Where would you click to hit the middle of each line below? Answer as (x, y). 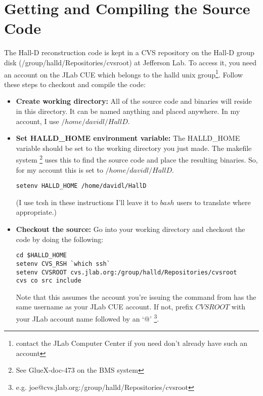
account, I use (37, 121)
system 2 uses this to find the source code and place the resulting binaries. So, (137, 159)
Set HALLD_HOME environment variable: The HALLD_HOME (128, 138)
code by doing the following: (60, 239)
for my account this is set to (59, 169)
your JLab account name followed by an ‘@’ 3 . (87, 318)
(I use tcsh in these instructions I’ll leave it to (87, 202)
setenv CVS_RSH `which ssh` (63, 264)
